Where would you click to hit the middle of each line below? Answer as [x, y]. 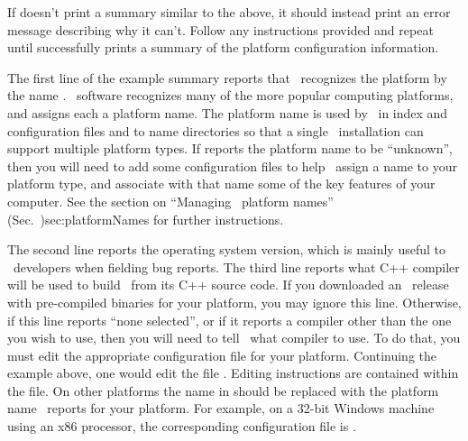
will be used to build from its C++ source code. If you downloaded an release [228, 285]
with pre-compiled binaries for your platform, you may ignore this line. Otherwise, [234, 302]
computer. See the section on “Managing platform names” [170, 201]
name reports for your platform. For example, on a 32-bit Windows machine [221, 408]
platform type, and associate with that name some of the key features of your [221, 184]
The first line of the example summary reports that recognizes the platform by [227, 77]
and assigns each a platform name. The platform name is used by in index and [228, 112]
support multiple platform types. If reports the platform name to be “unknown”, [230, 148]
